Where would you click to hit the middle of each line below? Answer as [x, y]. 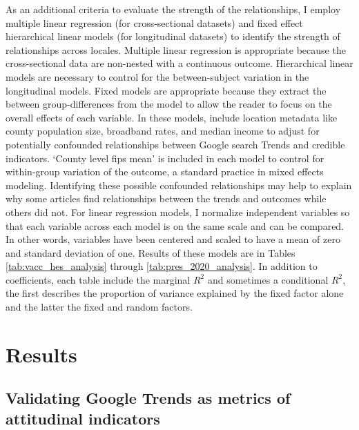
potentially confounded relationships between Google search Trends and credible [175, 144]
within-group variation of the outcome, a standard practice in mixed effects [165, 172]
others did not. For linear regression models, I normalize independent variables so [178, 212]
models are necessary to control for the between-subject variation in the [157, 76]
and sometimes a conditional [268, 279]
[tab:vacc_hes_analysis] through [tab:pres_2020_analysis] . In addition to [162, 266]
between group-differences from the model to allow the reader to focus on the [169, 104]
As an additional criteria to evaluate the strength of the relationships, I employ [173, 9]
